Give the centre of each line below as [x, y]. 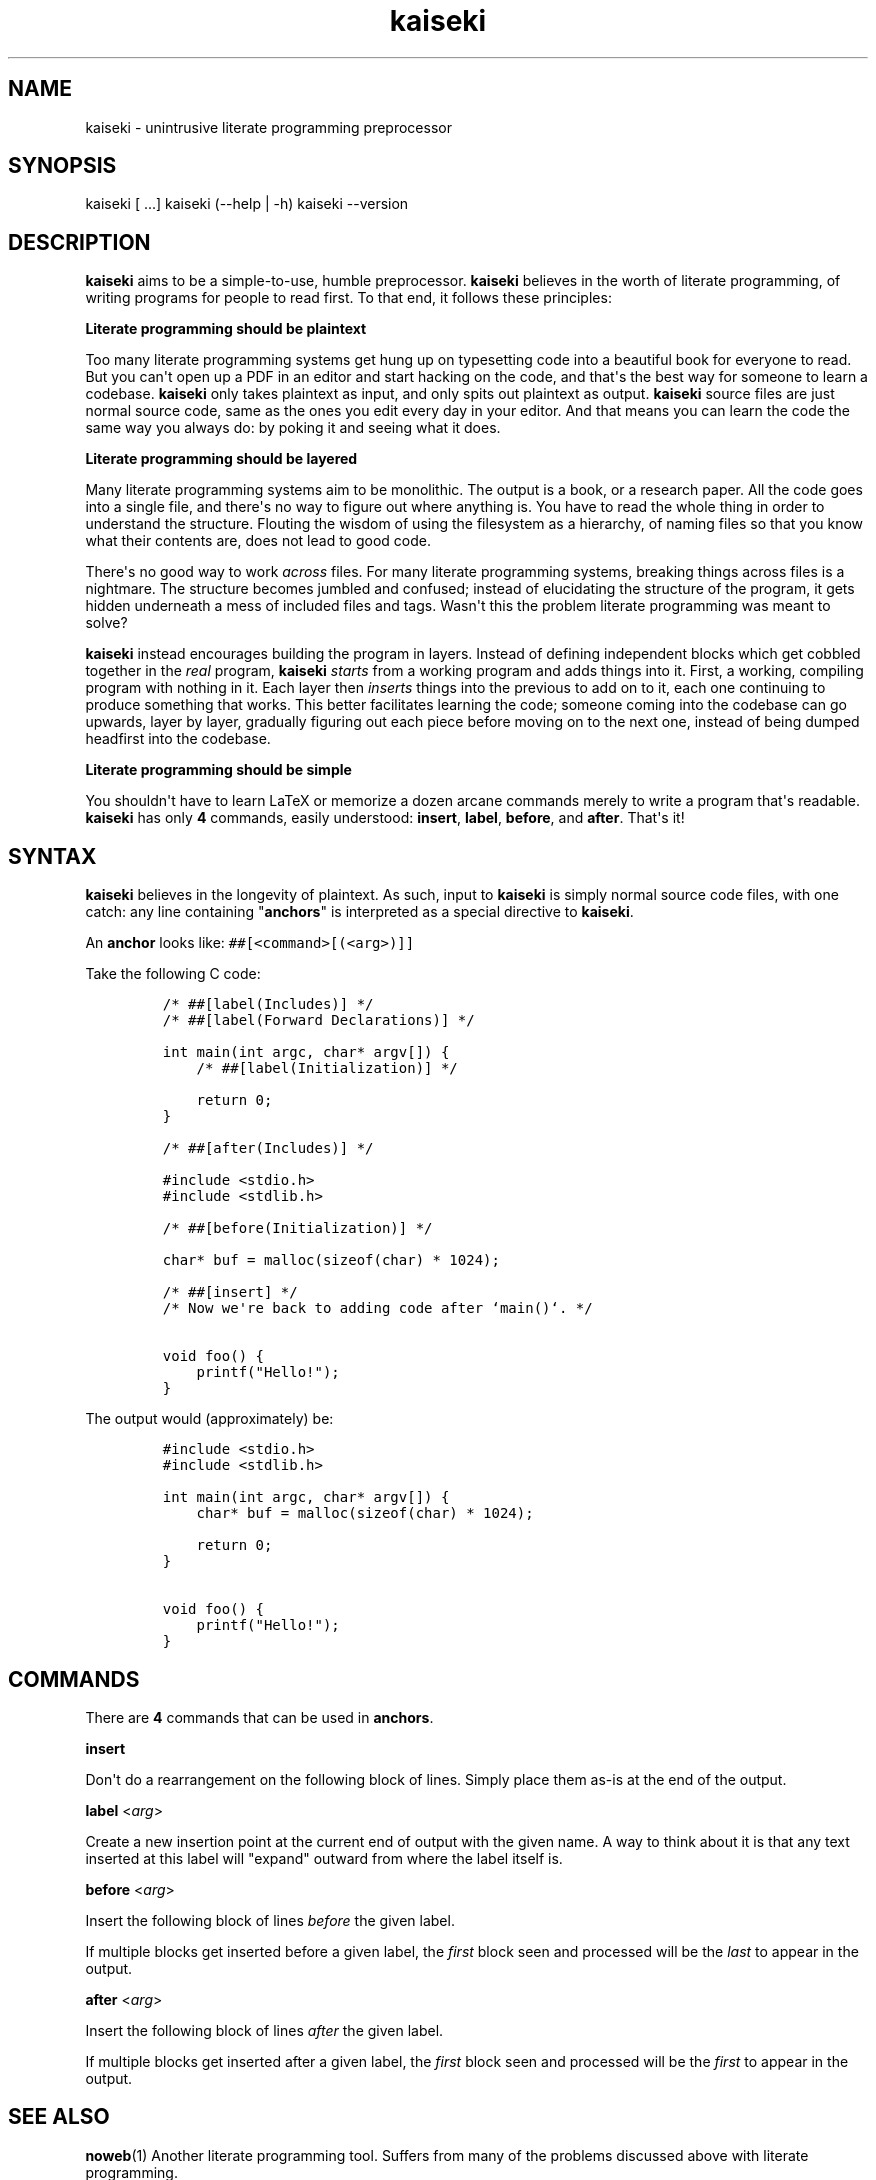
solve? [106, 623]
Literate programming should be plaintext [226, 329]
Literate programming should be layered [221, 459]
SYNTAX [52, 856]
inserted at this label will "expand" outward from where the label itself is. [324, 1858]
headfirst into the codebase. [178, 739]
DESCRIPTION [79, 242]
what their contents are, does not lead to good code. [258, 541]
